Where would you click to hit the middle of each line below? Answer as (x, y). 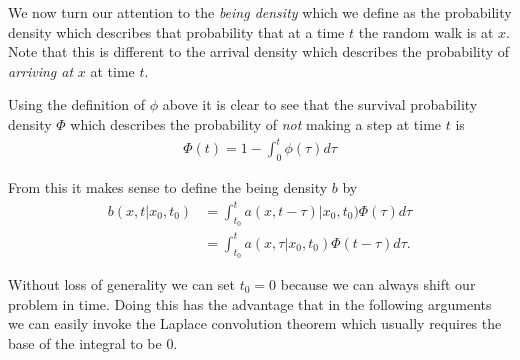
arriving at (41, 70)
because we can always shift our (378, 283)
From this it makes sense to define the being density (168, 186)
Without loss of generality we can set (121, 283)
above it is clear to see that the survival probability (320, 104)
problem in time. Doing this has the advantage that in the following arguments (250, 303)
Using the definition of (76, 104)
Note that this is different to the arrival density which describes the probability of (259, 51)
